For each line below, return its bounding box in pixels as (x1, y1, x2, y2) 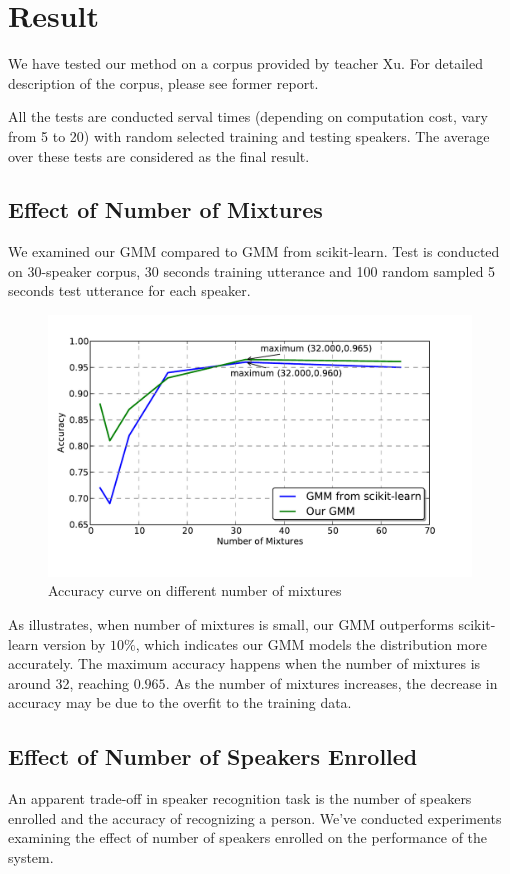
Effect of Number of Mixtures (8, 194, 323, 225)
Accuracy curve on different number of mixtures (48, 580, 342, 601)
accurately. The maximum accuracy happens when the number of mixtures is (8, 653, 481, 674)
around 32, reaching (8, 672, 130, 693)
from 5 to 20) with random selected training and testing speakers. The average (8, 125, 490, 146)
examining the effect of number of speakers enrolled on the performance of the (8, 827, 488, 848)
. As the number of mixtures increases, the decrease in (165, 672, 498, 693)
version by (43, 633, 106, 654)
